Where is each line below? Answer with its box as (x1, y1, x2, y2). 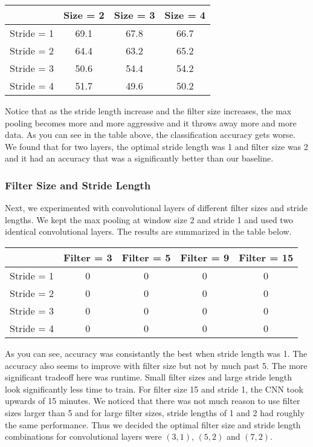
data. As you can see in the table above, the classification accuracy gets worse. (5, 128, 295, 141)
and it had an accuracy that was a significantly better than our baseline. (5, 152, 274, 165)
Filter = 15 (239, 250, 294, 264)
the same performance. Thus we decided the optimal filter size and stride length (5, 418, 301, 431)
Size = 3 (114, 8, 155, 22)
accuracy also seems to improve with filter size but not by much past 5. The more (5, 359, 308, 371)
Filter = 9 (180, 250, 230, 264)
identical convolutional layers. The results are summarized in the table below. (5, 225, 292, 238)
